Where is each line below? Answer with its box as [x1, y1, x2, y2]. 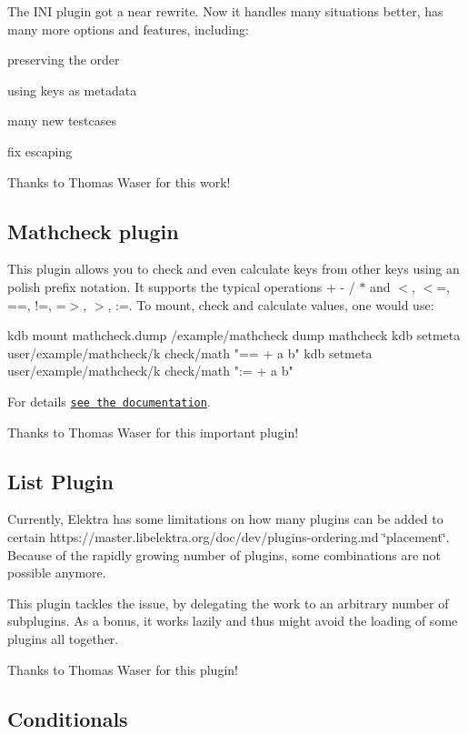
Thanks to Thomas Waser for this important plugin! [7, 422, 299, 441]
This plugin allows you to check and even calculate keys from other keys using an [7, 259, 460, 278]
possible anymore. [7, 563, 106, 582]
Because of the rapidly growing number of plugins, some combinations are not [7, 545, 442, 564]
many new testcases [7, 111, 116, 130]
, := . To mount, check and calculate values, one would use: [107, 295, 434, 314]
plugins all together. [7, 628, 119, 648]
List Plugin [7, 467, 115, 495]
